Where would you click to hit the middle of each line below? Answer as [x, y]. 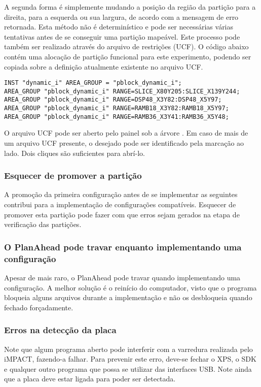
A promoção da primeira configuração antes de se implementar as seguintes [121, 194]
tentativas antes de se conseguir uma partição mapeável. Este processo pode [122, 36]
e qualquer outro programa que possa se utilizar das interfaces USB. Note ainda [128, 368]
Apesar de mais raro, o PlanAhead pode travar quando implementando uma [122, 277]
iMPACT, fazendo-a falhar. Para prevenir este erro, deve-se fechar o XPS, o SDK [130, 359]
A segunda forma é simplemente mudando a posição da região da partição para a [130, 7]
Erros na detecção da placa [60, 330]
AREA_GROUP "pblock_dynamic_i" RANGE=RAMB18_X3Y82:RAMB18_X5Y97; [117, 108]
